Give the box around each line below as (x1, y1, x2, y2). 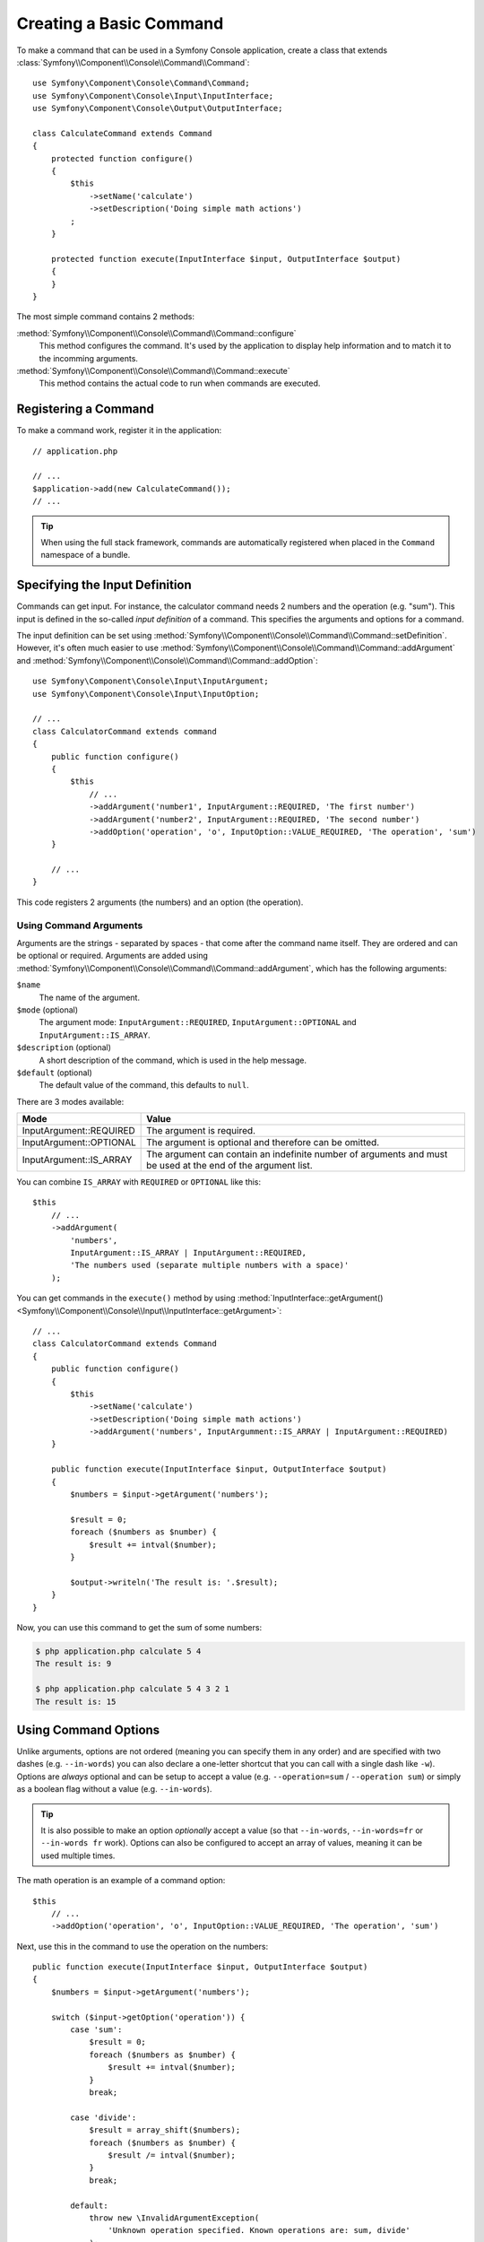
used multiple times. (40, 1850, 116, 1861)
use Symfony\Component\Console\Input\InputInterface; (32, 91, 273, 100)
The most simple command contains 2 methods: (16, 311, 194, 322)
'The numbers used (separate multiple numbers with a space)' (70, 1260, 350, 1271)
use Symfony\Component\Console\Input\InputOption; (32, 689, 260, 699)
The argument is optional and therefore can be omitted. (146, 1136, 380, 1149)
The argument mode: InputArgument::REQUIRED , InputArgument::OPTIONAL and (39, 1017, 358, 1028)
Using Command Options (16, 1722, 160, 1737)
